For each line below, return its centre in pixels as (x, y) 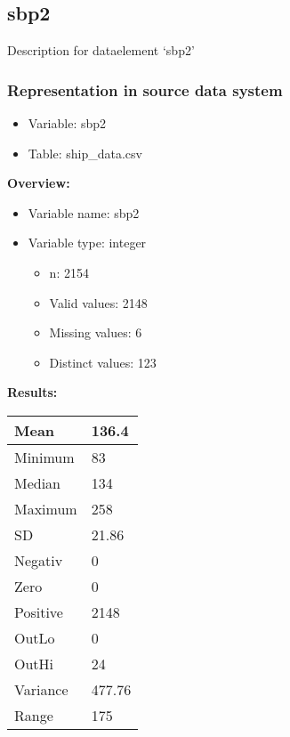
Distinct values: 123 (103, 362)
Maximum (46, 508)
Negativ (39, 560)
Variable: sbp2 (67, 123)
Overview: (39, 183)
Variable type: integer (87, 243)
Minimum (44, 457)
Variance (41, 689)
